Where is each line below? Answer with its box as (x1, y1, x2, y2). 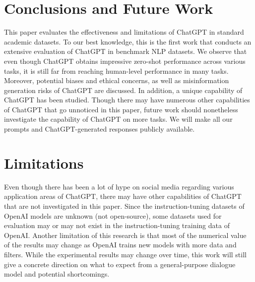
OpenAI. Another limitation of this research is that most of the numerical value (4, 230, 247, 240)
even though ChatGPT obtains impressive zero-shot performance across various (4, 55, 246, 66)
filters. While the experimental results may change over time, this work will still (4, 249, 247, 259)
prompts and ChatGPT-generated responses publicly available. (4, 124, 195, 134)
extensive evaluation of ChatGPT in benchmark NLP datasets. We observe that (4, 46, 247, 56)
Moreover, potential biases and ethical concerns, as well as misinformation (4, 75, 229, 86)
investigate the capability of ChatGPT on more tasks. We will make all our (4, 114, 233, 124)
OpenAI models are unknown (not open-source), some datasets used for (4, 210, 222, 221)
